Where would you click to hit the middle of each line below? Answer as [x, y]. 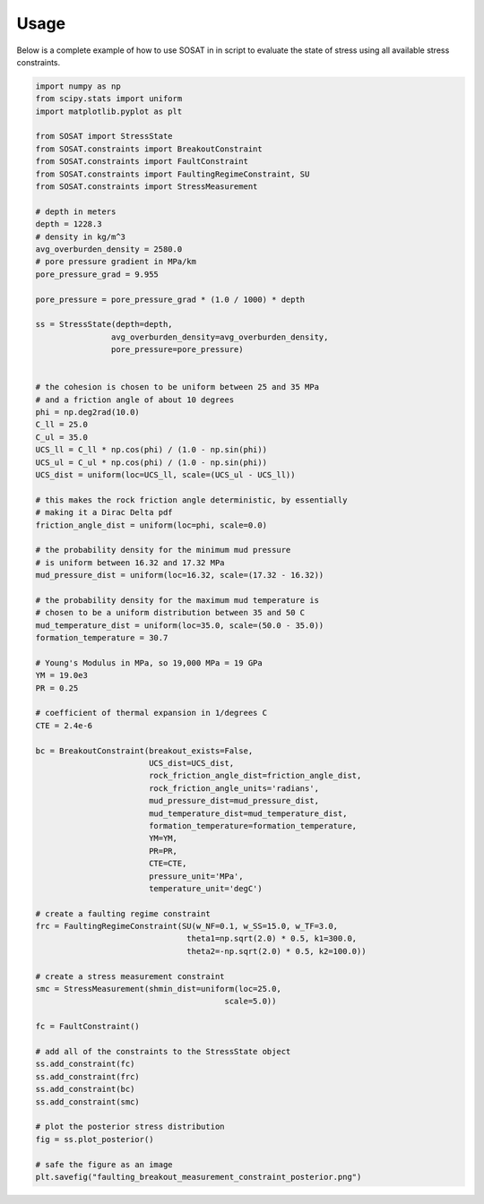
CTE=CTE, [168, 864]
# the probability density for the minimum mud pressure [163, 550]
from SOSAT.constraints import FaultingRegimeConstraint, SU [173, 174]
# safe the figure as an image [104, 1164]
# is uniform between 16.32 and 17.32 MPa [130, 563]
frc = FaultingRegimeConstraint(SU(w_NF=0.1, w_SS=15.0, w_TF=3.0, [187, 926]
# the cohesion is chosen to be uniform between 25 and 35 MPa [177, 387]
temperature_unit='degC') [206, 888]
